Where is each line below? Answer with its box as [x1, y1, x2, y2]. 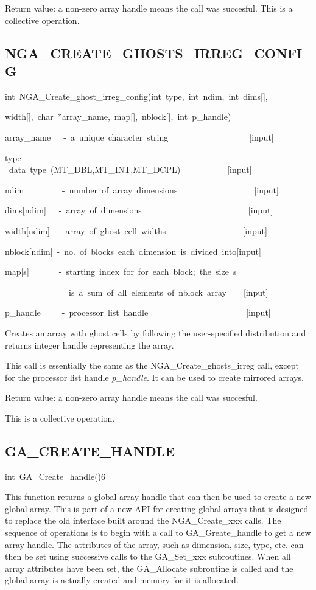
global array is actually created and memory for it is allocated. [5, 574, 239, 586]
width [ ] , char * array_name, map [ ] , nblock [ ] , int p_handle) [5, 110, 231, 123]
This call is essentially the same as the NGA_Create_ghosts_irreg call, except [5, 359, 299, 372]
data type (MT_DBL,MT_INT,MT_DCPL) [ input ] [9, 163, 252, 176]
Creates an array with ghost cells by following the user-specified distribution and [5, 326, 306, 339]
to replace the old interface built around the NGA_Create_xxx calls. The [5, 514, 281, 527]
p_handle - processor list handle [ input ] [5, 306, 271, 319]
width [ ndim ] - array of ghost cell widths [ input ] [5, 224, 267, 237]
